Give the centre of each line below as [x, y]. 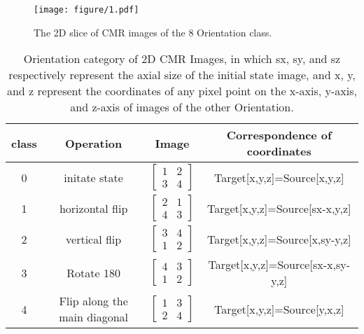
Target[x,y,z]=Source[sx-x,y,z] [279, 208]
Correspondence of [279, 135]
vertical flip [94, 239]
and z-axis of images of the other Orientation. [182, 107]
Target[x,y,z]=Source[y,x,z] [279, 309]
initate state [93, 177]
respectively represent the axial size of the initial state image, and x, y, [182, 75]
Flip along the [93, 301]
